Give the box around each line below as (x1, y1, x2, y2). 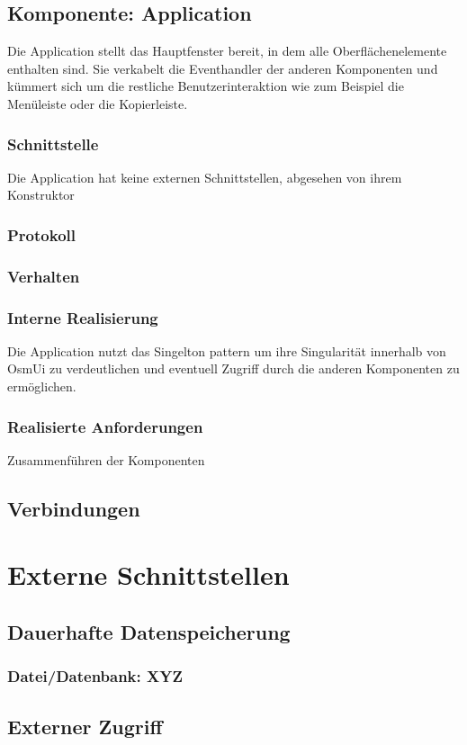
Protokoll (7, 223, 76, 246)
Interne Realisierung (7, 306, 158, 328)
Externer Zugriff (7, 712, 163, 740)
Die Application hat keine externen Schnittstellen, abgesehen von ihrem (7, 167, 402, 186)
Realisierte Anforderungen (7, 415, 203, 437)
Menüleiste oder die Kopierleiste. (7, 94, 188, 112)
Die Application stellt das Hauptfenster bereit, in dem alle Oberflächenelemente (7, 41, 447, 60)
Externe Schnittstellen (7, 556, 290, 593)
